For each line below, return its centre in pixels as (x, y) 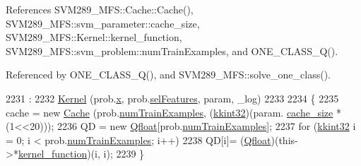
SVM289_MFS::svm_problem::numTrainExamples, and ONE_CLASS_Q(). (172, 51)
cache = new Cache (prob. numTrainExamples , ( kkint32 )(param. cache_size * (173, 112)
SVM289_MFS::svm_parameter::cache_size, (103, 23)
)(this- (284, 140)
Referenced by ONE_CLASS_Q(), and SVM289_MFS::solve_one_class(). (168, 75)
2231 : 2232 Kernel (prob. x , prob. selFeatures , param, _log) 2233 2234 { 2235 (172, 98)
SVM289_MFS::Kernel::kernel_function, (94, 37)
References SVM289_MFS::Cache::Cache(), (100, 9)
